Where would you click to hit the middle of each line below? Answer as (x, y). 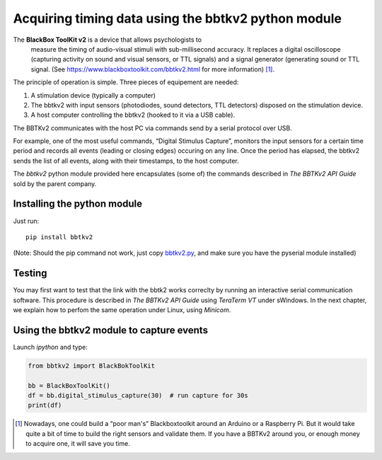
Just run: (26, 221)
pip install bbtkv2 (59, 237)
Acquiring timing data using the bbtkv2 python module (178, 18)
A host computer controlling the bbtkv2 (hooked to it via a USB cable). (133, 115)
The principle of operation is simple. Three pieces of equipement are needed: (126, 82)
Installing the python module (78, 204)
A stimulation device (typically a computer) (93, 95)
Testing (30, 274)
